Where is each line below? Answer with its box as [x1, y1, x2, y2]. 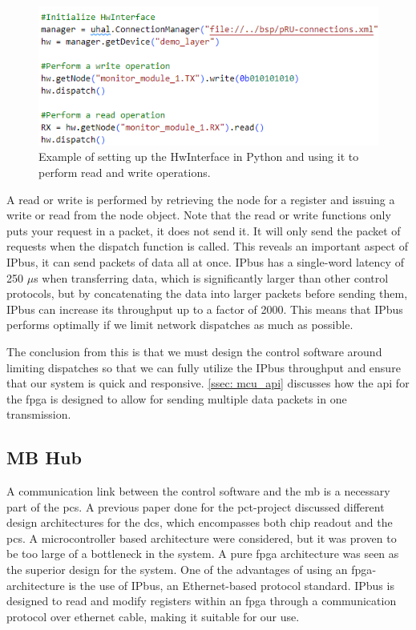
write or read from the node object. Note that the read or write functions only [6, 207, 391, 223]
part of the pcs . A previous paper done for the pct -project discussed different [6, 498, 385, 515]
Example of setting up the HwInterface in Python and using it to [38, 148, 359, 165]
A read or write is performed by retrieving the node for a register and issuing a [6, 191, 395, 207]
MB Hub [6, 445, 82, 470]
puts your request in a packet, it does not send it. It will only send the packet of [6, 222, 401, 239]
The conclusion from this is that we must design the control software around [6, 343, 382, 359]
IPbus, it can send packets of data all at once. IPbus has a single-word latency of [6, 253, 404, 270]
